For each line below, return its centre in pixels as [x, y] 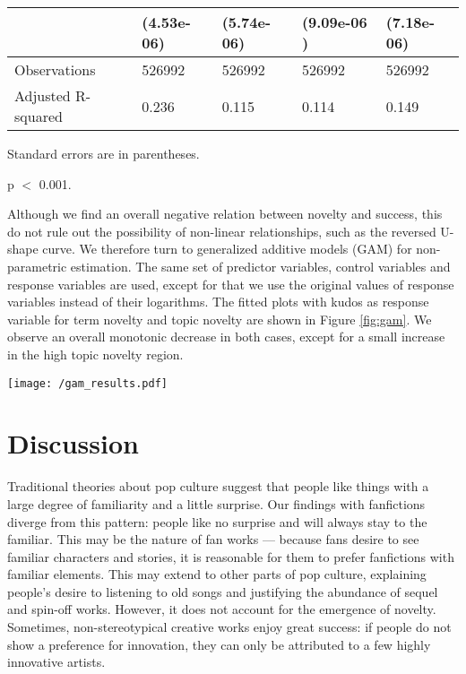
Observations [55, 69]
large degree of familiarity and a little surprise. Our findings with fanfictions [216, 503]
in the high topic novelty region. [95, 354]
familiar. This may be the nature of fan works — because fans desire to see [213, 539]
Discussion [73, 443]
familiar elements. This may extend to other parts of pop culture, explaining [217, 574]
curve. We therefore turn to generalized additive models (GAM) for [227, 249]
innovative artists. [56, 662]
